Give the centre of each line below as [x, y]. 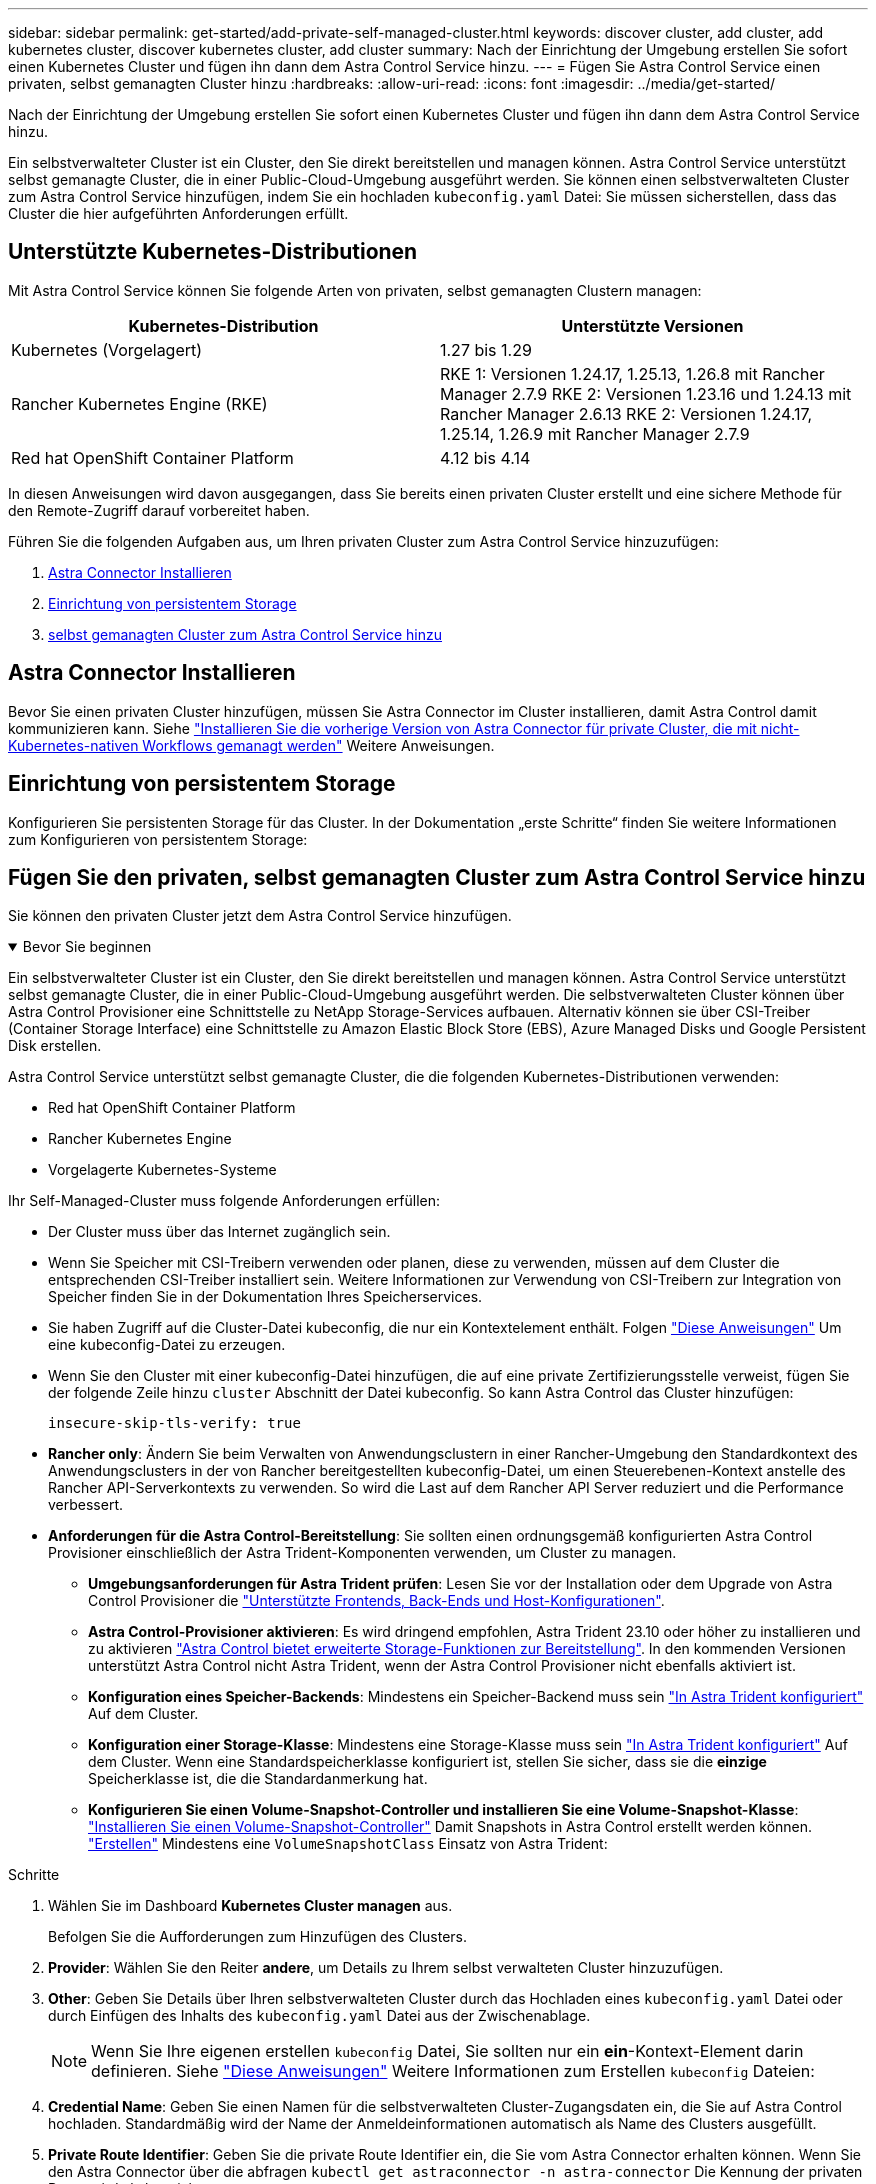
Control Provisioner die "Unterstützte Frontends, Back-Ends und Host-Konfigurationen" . [376, 1601]
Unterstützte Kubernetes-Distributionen [213, 252]
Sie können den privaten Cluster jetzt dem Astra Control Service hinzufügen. [260, 916]
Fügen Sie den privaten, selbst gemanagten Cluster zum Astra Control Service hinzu [437, 877]
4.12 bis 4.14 [485, 457]
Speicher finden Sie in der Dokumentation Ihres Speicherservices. [265, 1297]
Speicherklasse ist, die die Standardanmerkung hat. [258, 1779]
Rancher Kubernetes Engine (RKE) [139, 403]
